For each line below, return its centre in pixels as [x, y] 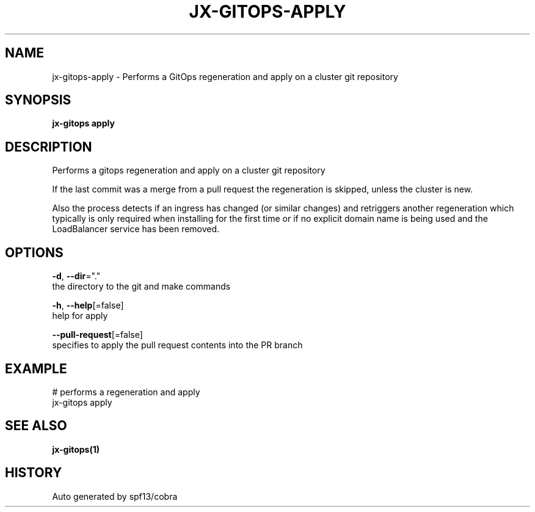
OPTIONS [34, 252]
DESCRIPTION [49, 147]
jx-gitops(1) [76, 449]
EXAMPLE [36, 368]
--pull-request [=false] [97, 335]
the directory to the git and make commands [141, 287]
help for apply [80, 316]
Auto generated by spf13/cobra [115, 496]
